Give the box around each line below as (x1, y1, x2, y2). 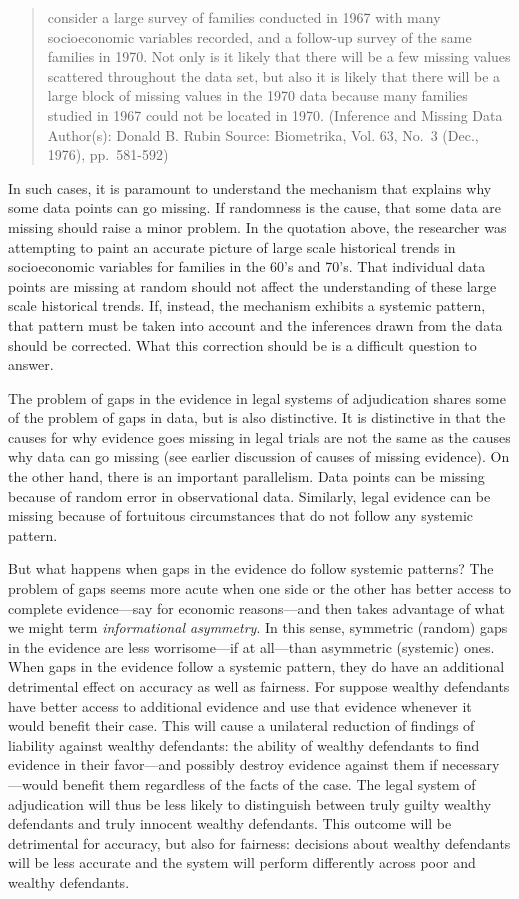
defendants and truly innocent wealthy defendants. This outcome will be (8, 813, 452, 834)
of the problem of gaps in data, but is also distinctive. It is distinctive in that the (8, 407, 506, 428)
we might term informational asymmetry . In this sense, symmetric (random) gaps (8, 617, 508, 638)
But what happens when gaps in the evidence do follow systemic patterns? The (8, 558, 494, 579)
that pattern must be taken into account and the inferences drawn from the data (8, 314, 503, 335)
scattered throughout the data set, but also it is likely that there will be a (47, 65, 501, 86)
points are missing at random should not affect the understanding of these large (8, 275, 497, 296)
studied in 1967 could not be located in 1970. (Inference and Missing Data (47, 104, 503, 125)
